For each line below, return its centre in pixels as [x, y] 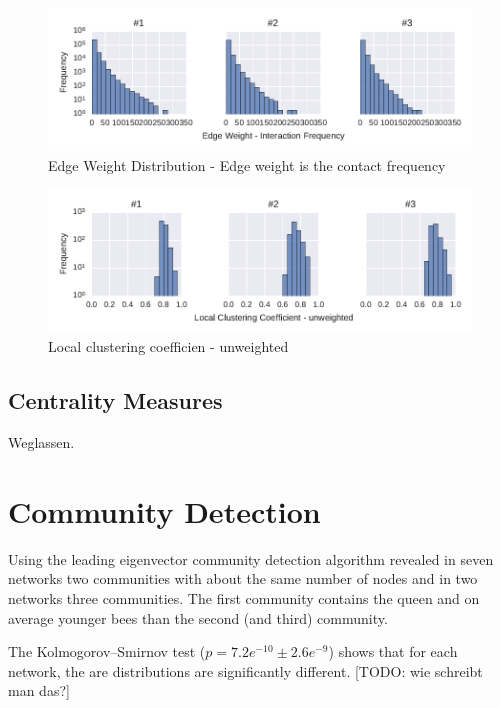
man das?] [39, 690]
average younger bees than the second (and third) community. [198, 617]
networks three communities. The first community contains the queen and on [244, 597]
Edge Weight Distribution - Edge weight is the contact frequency [247, 164]
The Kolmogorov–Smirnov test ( [107, 651]
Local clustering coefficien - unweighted [168, 346]
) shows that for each [393, 651]
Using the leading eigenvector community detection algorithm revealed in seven [251, 558]
